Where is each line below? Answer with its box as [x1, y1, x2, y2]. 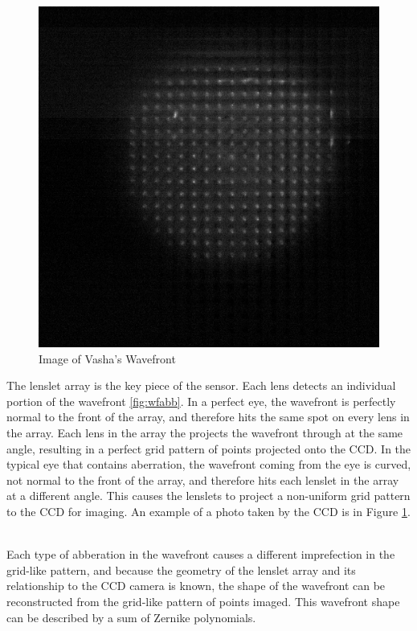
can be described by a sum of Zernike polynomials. [6, 608, 256, 625]
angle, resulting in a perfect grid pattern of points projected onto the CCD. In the [6, 440, 411, 457]
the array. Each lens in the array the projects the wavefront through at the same [6, 424, 403, 440]
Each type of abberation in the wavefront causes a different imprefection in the [6, 546, 395, 563]
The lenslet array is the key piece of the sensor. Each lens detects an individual [6, 377, 396, 394]
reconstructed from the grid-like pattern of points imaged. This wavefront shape [6, 592, 400, 609]
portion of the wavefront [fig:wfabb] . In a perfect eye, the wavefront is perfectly [6, 392, 396, 409]
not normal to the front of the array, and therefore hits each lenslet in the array [6, 471, 399, 488]
